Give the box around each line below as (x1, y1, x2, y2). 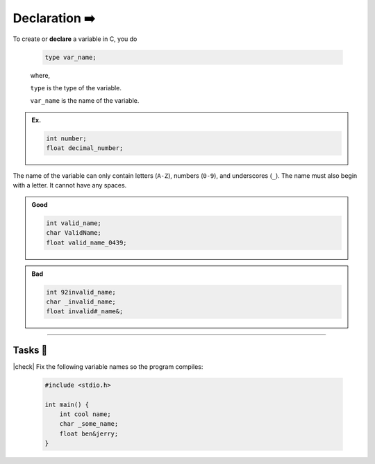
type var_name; (44, 53, 97, 61)
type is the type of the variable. (30, 83, 122, 92)
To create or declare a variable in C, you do (12, 35, 137, 43)
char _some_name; (59, 420, 119, 428)
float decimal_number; (46, 144, 124, 152)
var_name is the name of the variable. (30, 97, 140, 105)
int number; (46, 134, 87, 142)
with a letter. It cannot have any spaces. (12, 181, 127, 190)
